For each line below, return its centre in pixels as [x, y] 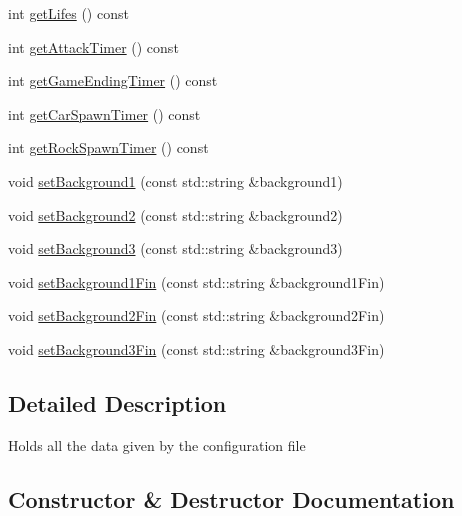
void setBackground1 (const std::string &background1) [175, 180]
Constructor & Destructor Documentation [231, 498]
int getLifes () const [68, 13]
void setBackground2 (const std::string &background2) [175, 214]
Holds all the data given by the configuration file [157, 444]
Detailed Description [117, 402]
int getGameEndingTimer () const [113, 80]
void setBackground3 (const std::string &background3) [175, 248]
